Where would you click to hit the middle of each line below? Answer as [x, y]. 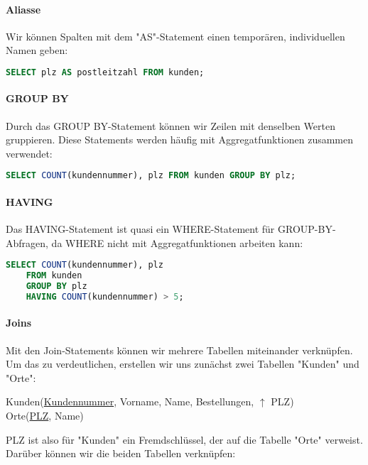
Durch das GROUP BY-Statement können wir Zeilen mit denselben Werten [171, 125]
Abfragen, [27, 242]
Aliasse [23, 9]
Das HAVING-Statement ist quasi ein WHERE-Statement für [140, 229]
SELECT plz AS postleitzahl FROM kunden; [105, 72]
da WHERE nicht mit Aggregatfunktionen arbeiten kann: [177, 242]
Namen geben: [37, 50]
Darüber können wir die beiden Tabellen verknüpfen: [121, 453]
